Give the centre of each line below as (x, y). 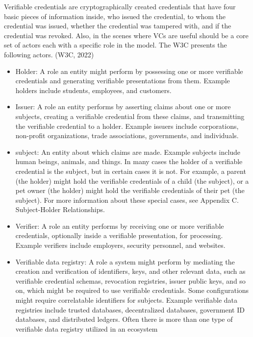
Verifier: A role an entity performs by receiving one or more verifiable (120, 226)
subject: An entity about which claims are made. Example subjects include (128, 152)
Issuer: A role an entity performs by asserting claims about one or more (123, 107)
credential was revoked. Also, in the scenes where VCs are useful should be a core (126, 35)
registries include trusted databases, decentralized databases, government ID (130, 309)
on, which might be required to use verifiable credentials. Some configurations (132, 290)
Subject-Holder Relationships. (60, 209)
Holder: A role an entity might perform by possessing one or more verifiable (129, 71)
